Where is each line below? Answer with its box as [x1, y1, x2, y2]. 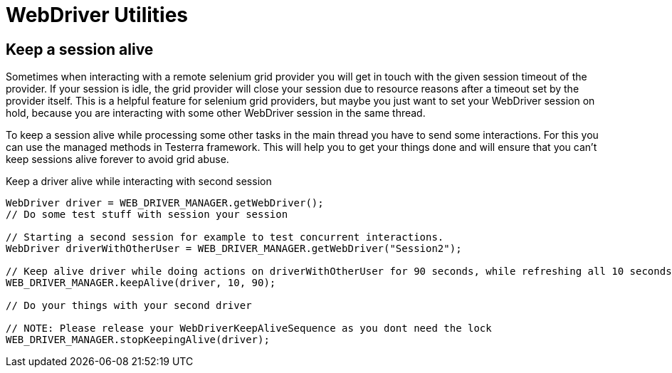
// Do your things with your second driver [6, 300, 252, 312]
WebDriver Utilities [6, 3, 189, 27]
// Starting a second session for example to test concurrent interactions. [6, 231, 444, 243]
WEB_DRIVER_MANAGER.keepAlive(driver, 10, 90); [6, 277, 276, 289]
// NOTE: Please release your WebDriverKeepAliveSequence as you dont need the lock [6, 322, 492, 335]
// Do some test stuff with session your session [6, 209, 288, 221]
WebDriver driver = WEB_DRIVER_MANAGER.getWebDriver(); [6, 197, 324, 209]
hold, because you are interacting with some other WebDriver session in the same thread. [6, 107, 426, 120]
